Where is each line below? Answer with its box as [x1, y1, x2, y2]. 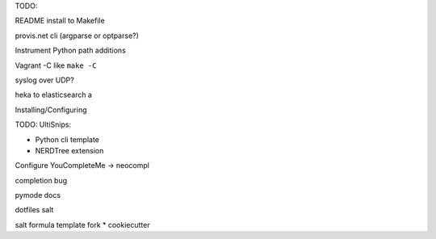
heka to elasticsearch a [15, 90, 93, 100]
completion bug [15, 175, 68, 185]
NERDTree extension [35, 145, 104, 155]
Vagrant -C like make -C [15, 61, 97, 70]
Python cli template [35, 134, 100, 145]
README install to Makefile [15, 16, 105, 26]
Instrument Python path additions [15, 45, 127, 56]
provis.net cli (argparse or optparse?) [15, 31, 139, 40]
